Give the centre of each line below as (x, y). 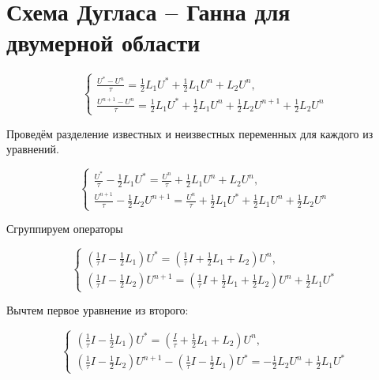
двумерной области (103, 42)
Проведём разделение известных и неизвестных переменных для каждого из (190, 133)
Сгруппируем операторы (65, 229)
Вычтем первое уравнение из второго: (98, 310)
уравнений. (33, 149)
